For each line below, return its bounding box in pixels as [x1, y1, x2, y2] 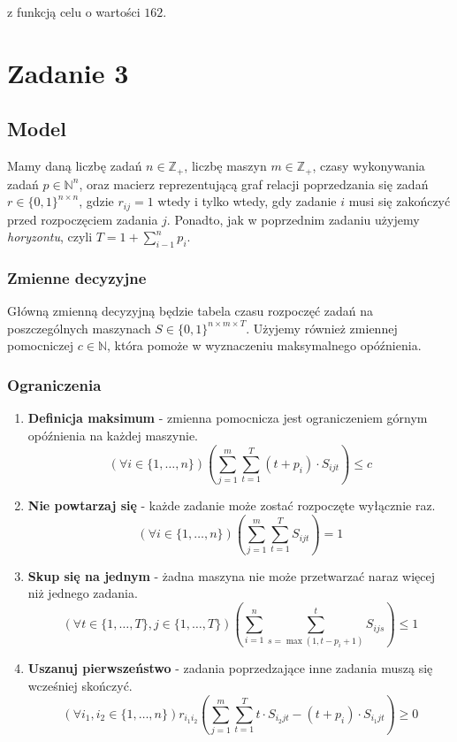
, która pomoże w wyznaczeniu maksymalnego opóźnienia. [106, 336, 422, 355]
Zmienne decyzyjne [7, 266, 147, 288]
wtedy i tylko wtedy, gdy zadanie [157, 192, 337, 210]
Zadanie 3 [7, 54, 129, 90]
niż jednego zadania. [27, 584, 138, 602]
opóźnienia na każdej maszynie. [27, 425, 198, 444]
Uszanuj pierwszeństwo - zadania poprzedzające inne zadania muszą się [27, 659, 433, 677]
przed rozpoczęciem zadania [7, 210, 158, 228]
